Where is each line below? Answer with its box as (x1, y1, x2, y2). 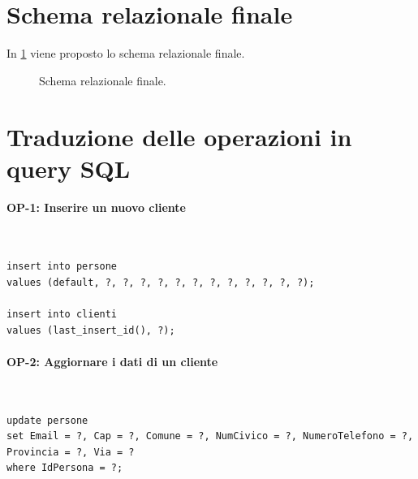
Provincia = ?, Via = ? (6, 446, 135, 458)
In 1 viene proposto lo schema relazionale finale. (6, 45, 245, 62)
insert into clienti (6, 309, 118, 321)
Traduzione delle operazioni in (6, 119, 352, 153)
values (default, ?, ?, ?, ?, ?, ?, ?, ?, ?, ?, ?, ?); (6, 276, 315, 288)
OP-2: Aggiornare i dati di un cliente (6, 352, 218, 369)
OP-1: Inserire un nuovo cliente (6, 199, 186, 216)
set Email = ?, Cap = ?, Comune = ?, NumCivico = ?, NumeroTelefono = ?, (6, 430, 414, 442)
